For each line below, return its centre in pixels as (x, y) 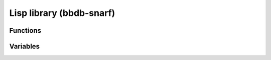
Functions (25, 30)
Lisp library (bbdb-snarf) (62, 13)
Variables (25, 46)
